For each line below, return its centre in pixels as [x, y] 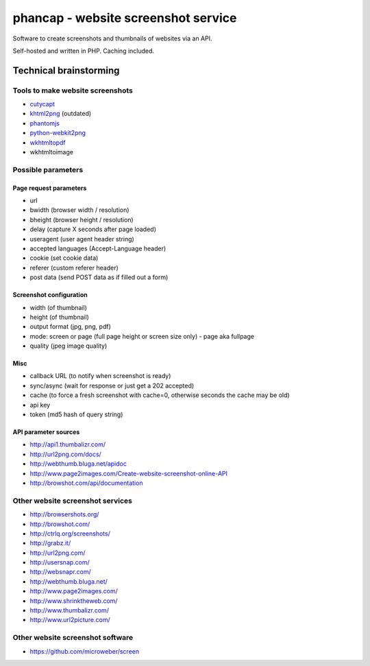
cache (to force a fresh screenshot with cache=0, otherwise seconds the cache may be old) [160, 395]
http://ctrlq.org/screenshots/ [70, 533]
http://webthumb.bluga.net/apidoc [78, 464]
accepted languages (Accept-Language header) [98, 248]
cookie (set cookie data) [64, 258]
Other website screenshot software [73, 638]
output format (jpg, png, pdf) [70, 326]
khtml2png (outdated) [61, 114]
